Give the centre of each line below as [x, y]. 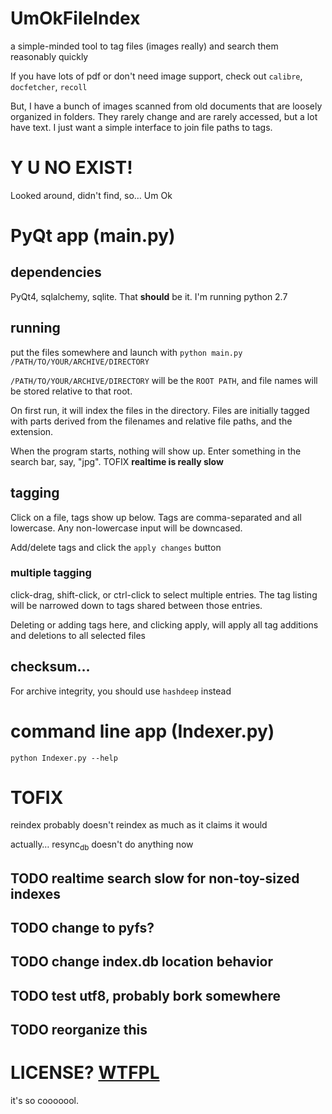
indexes [36, 893]
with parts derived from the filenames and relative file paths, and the [151, 421]
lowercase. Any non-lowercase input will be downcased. [126, 528]
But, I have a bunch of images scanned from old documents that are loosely [166, 106]
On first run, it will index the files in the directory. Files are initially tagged [160, 410]
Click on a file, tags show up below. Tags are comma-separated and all [156, 517]
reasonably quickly [49, 56]
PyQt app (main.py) [93, 236]
